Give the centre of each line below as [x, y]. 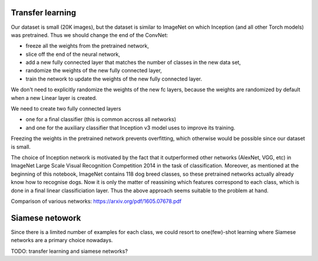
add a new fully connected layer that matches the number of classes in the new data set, [133, 62]
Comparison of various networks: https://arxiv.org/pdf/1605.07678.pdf [96, 201]
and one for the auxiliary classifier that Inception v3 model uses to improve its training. [130, 128]
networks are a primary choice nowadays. [62, 240]
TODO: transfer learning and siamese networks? [69, 251]
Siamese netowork [46, 218]
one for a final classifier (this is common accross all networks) [101, 119]
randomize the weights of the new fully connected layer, [94, 71]
